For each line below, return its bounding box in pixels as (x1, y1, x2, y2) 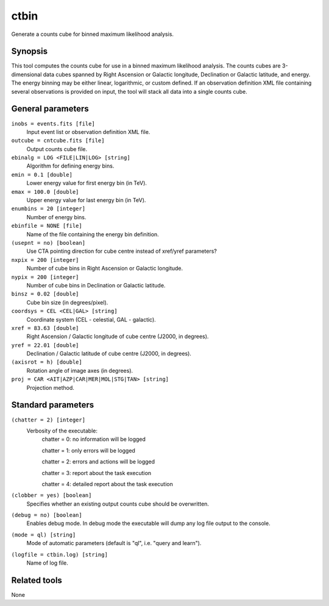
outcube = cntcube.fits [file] (11, 137, 105, 144)
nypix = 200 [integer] (11, 273, 79, 280)
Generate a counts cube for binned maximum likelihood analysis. (11, 30, 174, 38)
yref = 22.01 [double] (11, 342, 79, 348)
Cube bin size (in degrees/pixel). (26, 298, 108, 306)
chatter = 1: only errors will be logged (41, 446, 135, 454)
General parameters (11, 104, 90, 114)
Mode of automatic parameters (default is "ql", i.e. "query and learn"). (26, 540, 202, 547)
